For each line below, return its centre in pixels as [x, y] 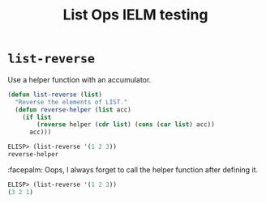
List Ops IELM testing [135, 15]
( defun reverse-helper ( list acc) [73, 110]
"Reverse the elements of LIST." [71, 102]
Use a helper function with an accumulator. [79, 79]
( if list [37, 117]
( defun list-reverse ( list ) [55, 95]
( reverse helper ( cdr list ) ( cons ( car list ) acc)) [126, 125]
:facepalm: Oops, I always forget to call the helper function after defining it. [133, 169]
